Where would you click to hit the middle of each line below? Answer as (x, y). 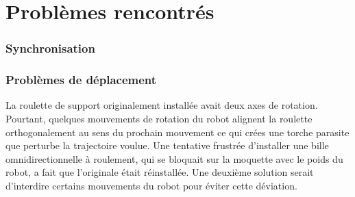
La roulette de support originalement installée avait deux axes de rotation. (162, 105)
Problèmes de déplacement (81, 80)
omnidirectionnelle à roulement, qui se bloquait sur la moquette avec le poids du (174, 158)
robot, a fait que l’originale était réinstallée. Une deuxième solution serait (160, 172)
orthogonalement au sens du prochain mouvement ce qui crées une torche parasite (177, 132)
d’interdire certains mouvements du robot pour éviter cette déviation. (151, 185)
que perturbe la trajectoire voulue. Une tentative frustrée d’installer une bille (167, 145)
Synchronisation (50, 48)
